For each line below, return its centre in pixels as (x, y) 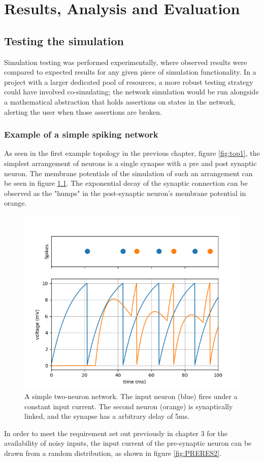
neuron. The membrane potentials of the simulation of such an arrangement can (128, 173)
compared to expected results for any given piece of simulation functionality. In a (130, 72)
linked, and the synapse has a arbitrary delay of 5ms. (107, 416)
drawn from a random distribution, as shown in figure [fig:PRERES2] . (113, 453)
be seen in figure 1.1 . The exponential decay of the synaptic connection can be (126, 183)
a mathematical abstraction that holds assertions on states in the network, (120, 101)
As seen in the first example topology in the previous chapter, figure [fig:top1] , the (132, 153)
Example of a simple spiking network (81, 134)
